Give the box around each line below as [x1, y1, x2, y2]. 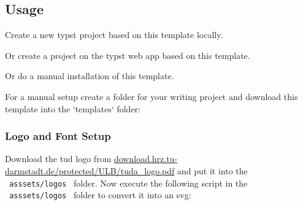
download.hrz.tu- [113, 152, 178, 165]
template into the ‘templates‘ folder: [5, 102, 141, 115]
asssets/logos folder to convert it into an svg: [9, 188, 191, 201]
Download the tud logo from [5, 152, 112, 165]
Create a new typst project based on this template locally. [5, 28, 223, 41]
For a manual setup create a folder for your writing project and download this [5, 90, 298, 102]
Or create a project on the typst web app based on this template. [5, 48, 250, 61]
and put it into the [177, 164, 248, 177]
